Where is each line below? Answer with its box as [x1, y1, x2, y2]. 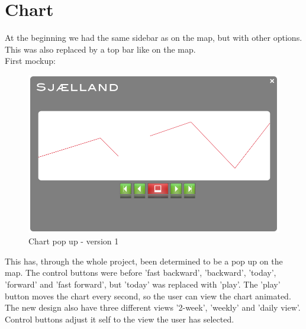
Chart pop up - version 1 [28, 235, 119, 247]
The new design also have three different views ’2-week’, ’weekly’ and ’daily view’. [5, 301, 301, 314]
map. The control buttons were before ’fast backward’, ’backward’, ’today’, [5, 266, 276, 279]
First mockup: [5, 54, 56, 67]
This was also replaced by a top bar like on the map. [5, 43, 196, 55]
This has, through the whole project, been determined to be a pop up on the [5, 254, 283, 267]
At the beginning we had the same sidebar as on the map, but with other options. [5, 31, 302, 44]
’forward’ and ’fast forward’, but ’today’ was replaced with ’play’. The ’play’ [5, 278, 281, 291]
